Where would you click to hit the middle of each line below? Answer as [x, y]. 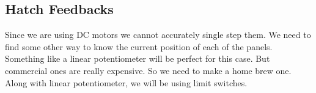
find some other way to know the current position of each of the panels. [139, 46]
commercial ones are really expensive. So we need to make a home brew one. [148, 70]
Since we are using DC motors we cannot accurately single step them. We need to [158, 35]
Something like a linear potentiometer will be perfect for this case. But [138, 58]
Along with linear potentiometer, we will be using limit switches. [126, 82]
